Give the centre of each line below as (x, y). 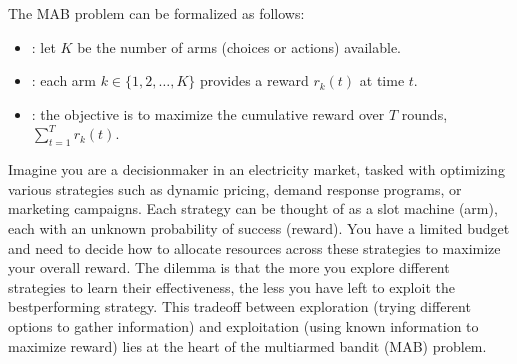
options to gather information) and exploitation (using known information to (243, 325)
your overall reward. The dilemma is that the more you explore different (229, 267)
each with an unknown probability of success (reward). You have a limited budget (259, 227)
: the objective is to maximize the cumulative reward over (208, 113)
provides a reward (254, 80)
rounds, (424, 113)
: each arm (63, 80)
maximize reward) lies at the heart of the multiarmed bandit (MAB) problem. (247, 345)
